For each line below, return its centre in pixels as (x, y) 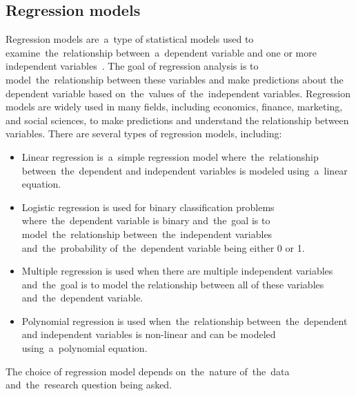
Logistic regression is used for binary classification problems (148, 207)
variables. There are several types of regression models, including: (144, 133)
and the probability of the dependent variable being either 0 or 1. (163, 247)
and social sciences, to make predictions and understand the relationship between (177, 120)
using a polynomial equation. (85, 348)
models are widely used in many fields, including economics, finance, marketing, (174, 107)
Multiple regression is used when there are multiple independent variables (177, 271)
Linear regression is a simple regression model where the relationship (170, 156)
